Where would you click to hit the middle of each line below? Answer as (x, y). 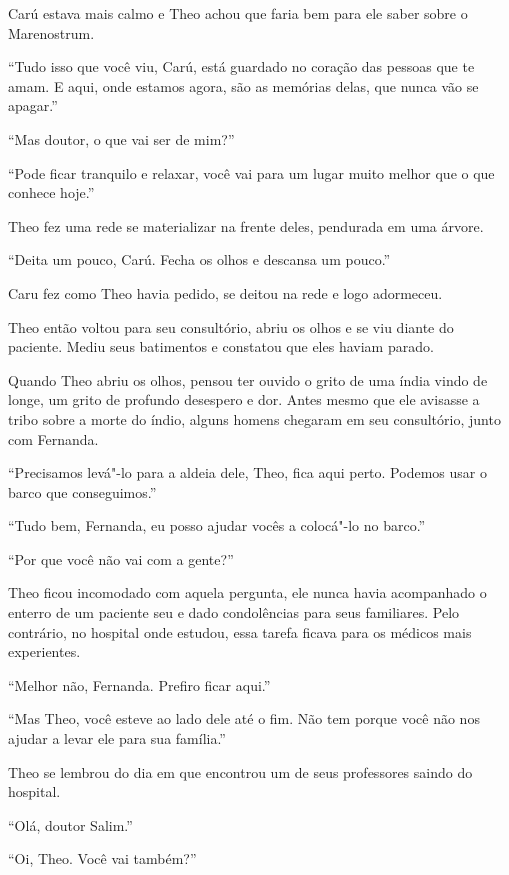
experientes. (44, 651)
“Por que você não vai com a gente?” (121, 558)
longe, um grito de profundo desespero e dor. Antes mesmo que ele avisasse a (244, 399)
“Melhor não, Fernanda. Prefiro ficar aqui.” (139, 684)
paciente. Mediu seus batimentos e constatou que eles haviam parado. (221, 346)
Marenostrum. (51, 32)
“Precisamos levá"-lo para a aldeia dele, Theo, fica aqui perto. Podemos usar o (247, 472)
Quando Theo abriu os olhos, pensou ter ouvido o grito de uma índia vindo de (248, 379)
